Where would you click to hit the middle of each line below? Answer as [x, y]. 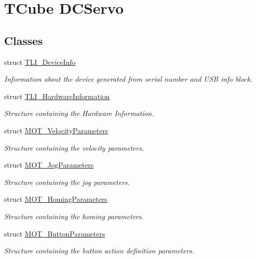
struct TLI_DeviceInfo [40, 62]
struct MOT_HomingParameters [56, 199]
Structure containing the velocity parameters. [74, 147]
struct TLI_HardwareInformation [57, 96]
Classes [24, 40]
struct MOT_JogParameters [49, 165]
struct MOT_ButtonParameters [55, 233]
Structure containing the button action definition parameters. [99, 251]
